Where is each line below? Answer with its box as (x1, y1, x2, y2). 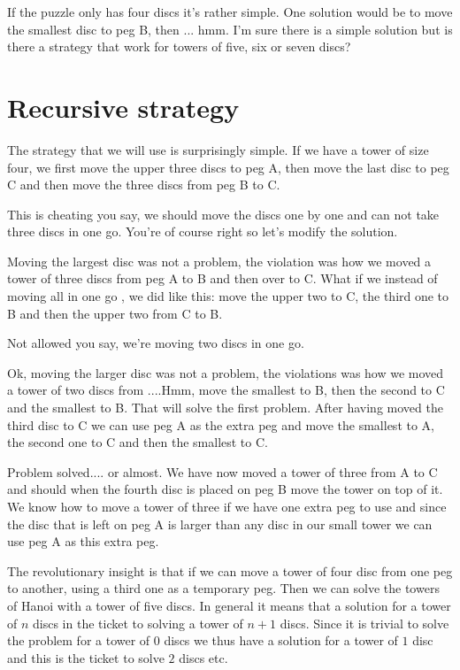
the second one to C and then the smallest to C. (7, 433, 268, 451)
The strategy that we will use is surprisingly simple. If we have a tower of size (7, 140, 429, 158)
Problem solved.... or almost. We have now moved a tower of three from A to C (7, 462, 438, 481)
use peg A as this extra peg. (7, 532, 159, 551)
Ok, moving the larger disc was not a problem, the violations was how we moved (7, 363, 444, 381)
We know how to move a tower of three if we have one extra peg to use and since (7, 497, 447, 515)
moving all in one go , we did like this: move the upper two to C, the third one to (7, 287, 449, 305)
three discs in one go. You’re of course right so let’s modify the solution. (7, 222, 398, 241)
